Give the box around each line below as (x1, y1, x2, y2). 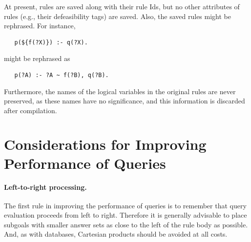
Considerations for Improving (4, 134, 207, 154)
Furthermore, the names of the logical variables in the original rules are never (4, 86, 236, 96)
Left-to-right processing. (4, 181, 87, 192)
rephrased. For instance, (4, 20, 76, 31)
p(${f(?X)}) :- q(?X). (14, 39, 88, 46)
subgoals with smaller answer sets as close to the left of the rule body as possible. (4, 219, 248, 229)
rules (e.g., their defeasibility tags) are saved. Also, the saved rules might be (4, 11, 231, 21)
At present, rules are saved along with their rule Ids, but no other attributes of (4, 1, 240, 11)
